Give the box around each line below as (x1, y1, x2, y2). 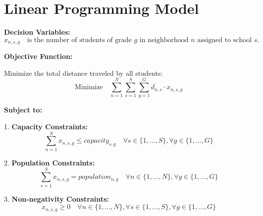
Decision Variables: (4, 27, 70, 37)
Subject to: (4, 105, 43, 115)
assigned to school (197, 36, 252, 44)
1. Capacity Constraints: (4, 121, 88, 132)
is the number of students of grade (27, 36, 132, 44)
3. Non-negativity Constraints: (4, 193, 109, 204)
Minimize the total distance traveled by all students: (4, 67, 163, 78)
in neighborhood (139, 36, 189, 44)
